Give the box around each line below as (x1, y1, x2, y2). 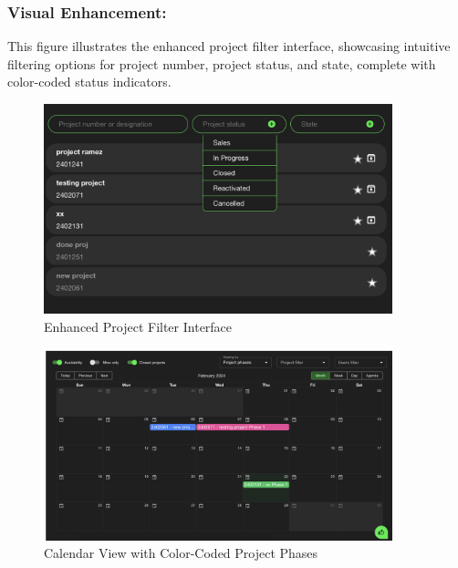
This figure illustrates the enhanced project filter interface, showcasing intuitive (7, 36, 451, 56)
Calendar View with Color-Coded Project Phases (44, 543, 318, 563)
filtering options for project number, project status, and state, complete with (7, 54, 436, 73)
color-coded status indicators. (7, 72, 172, 91)
